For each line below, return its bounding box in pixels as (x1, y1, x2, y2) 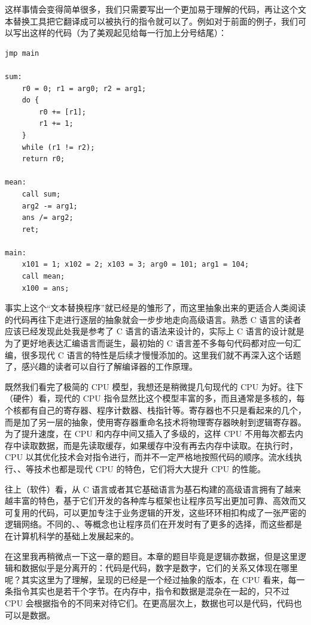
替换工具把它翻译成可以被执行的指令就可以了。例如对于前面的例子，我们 (13, 14, 298, 27)
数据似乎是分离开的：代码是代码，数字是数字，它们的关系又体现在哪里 (21, 561, 298, 574)
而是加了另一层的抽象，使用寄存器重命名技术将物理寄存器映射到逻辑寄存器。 (5, 415, 306, 428)
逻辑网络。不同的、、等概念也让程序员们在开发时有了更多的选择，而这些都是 (5, 518, 302, 530)
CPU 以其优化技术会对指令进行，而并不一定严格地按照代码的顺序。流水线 (5, 451, 294, 463)
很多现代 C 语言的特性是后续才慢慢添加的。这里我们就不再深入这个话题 (21, 348, 301, 361)
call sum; (22, 189, 61, 198)
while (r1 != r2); (22, 143, 95, 152)
